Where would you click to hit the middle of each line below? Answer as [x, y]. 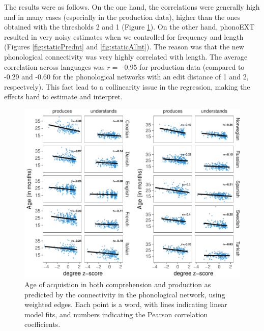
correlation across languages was [54, 66]
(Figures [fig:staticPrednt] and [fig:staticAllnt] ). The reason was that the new [124, 47]
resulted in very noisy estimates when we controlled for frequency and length [124, 36]
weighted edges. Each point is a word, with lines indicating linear [126, 304]
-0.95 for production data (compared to [183, 66]
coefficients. [42, 324]
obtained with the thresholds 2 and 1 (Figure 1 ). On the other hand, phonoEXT [129, 27]
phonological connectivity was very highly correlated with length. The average [126, 56]
